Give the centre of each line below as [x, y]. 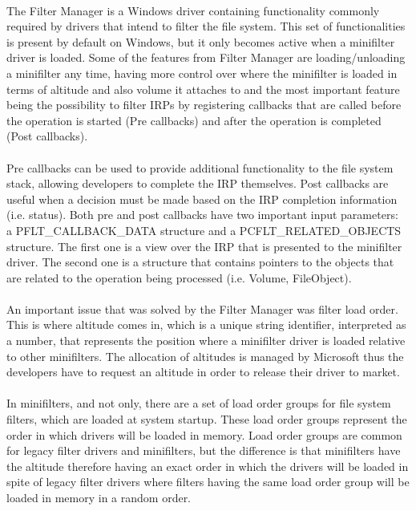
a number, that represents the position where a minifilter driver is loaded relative [206, 341]
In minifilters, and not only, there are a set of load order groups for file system [199, 403]
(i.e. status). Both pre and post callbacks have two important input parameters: [202, 215]
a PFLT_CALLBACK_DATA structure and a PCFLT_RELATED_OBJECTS [204, 230]
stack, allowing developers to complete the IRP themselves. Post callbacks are [198, 183]
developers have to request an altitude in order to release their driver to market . [203, 372]
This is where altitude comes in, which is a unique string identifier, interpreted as [206, 324]
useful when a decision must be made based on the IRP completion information [202, 199]
